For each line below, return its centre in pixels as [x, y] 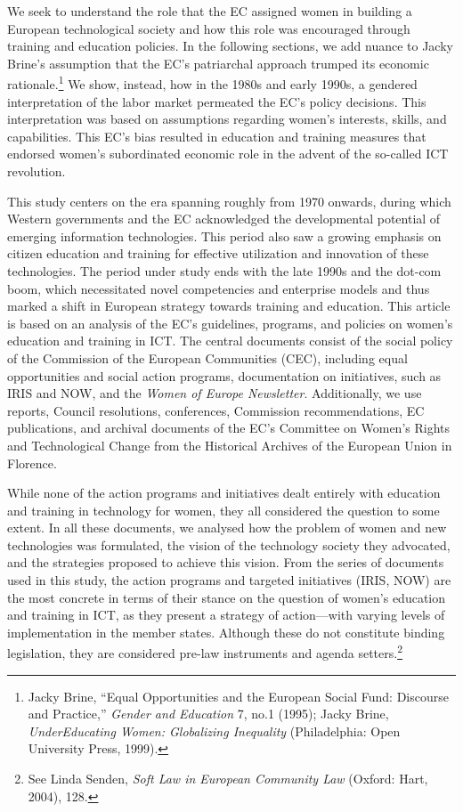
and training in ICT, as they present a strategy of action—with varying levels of [226, 615]
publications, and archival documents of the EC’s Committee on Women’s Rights [229, 428]
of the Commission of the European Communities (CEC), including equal [207, 357]
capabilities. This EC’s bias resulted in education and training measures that [217, 136]
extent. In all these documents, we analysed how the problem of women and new [227, 528]
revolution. [37, 171]
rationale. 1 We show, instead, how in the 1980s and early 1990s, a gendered [212, 83]
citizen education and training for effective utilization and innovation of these [218, 253]
